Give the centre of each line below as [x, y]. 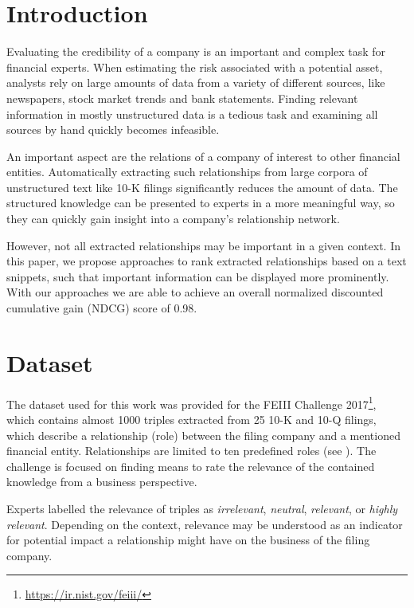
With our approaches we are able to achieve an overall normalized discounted [195, 292]
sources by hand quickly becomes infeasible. [113, 129]
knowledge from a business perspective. [102, 482]
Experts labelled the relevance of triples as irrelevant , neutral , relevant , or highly [202, 508]
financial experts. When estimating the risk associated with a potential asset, [195, 67]
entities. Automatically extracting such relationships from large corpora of [187, 172]
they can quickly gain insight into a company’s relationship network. [173, 219]
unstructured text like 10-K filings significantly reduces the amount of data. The [202, 187]
